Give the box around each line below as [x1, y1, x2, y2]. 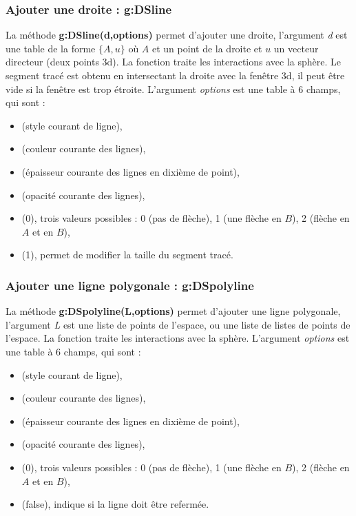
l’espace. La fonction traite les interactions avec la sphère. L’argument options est [6, 331, 350, 345]
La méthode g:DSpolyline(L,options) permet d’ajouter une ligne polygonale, [6, 304, 341, 318]
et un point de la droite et [152, 41, 262, 55]
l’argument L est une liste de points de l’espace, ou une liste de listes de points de [6, 317, 350, 331]
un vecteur [273, 41, 319, 55]
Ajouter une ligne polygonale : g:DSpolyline [6, 276, 254, 293]
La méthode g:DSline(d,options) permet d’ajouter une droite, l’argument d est [6, 28, 348, 42]
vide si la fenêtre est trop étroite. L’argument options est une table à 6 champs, [6, 81, 341, 96]
